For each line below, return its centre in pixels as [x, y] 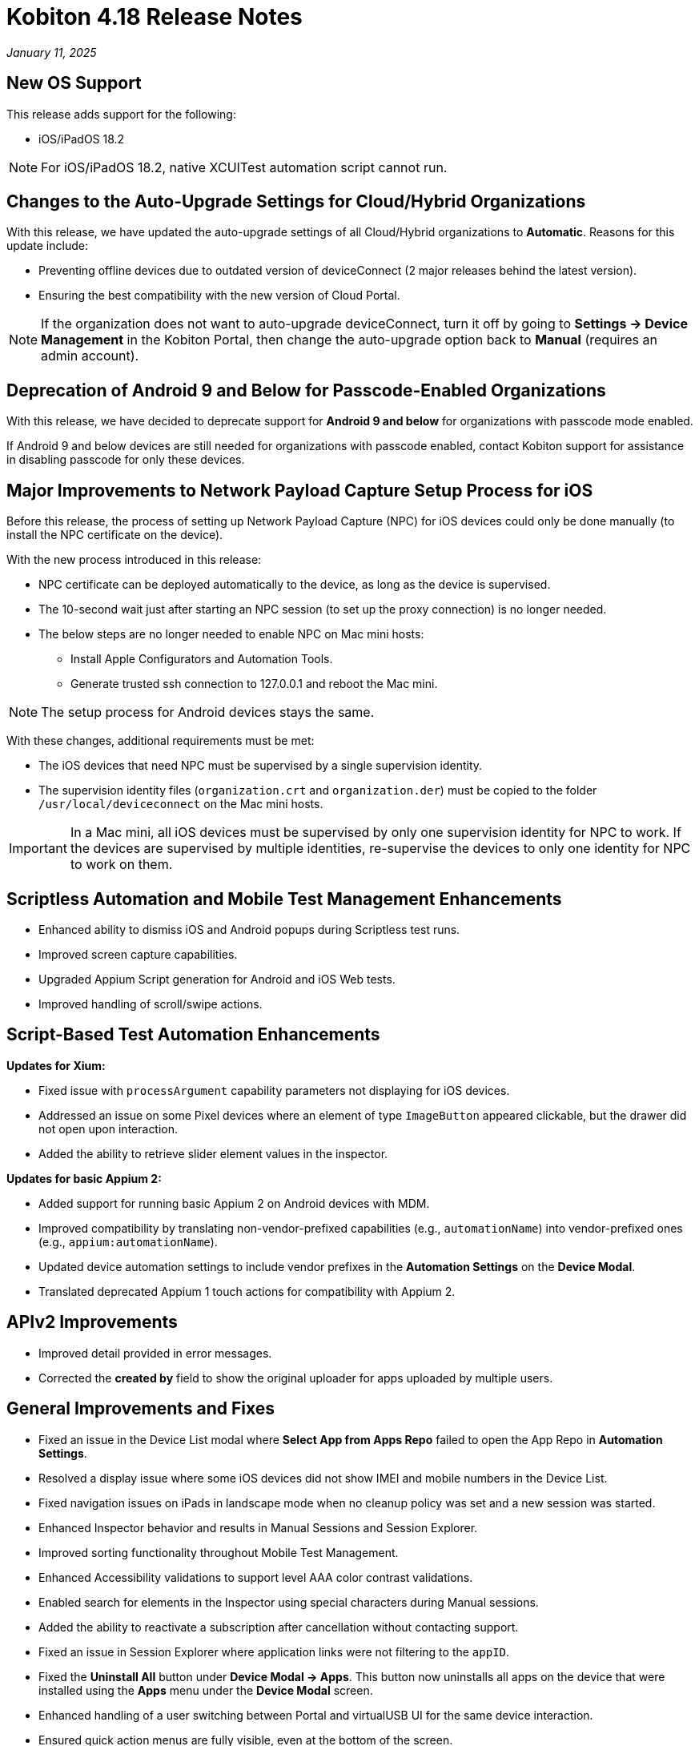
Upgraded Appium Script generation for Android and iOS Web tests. [217, 979]
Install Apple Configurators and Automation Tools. [202, 659]
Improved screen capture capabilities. [138, 954]
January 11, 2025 [52, 52]
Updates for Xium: [56, 1065]
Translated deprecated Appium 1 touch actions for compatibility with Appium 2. [247, 1291]
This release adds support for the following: [121, 114]
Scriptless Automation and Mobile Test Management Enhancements [284, 899]
